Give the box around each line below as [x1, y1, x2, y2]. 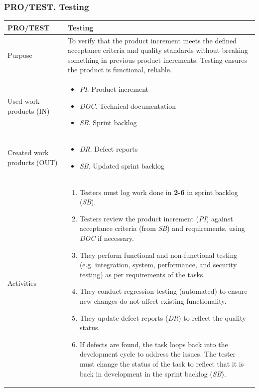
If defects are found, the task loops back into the [79, 339, 228, 349]
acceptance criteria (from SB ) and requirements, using [79, 223, 245, 233]
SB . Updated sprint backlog [79, 160, 164, 171]
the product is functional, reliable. [68, 64, 172, 75]
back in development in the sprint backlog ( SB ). [79, 368, 226, 379]
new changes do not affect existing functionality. [79, 296, 227, 306]
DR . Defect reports [79, 144, 138, 154]
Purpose [7, 49, 32, 60]
